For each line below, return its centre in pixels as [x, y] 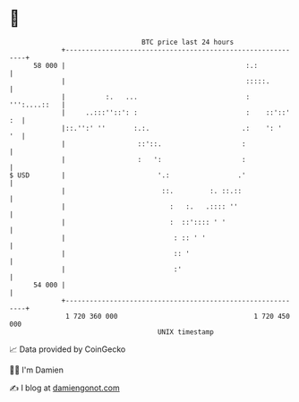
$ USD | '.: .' [128, 175]
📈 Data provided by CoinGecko [68, 349]
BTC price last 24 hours [188, 42]
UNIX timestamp [186, 332]
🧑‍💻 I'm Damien [37, 370]
